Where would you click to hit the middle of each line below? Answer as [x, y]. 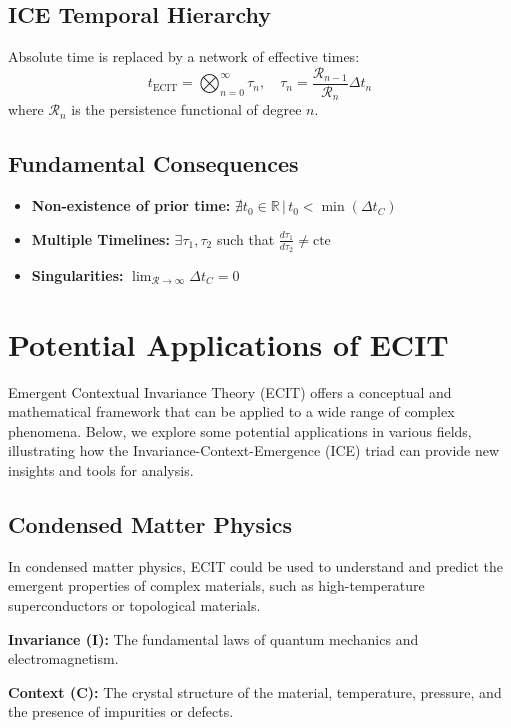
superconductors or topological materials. [134, 605]
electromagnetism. [63, 658]
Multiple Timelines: [100, 238]
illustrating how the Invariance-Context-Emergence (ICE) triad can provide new [254, 450]
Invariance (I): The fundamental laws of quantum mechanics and [213, 638]
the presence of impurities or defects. [121, 711]
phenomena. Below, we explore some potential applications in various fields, [240, 430]
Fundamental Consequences [153, 163]
